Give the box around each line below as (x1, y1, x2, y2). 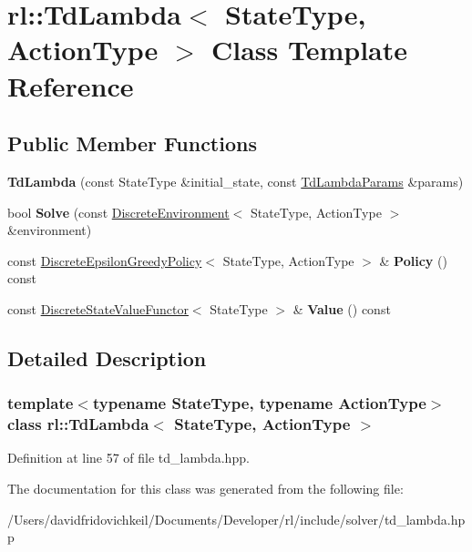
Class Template (211, 31, 408, 68)
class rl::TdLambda (7, 413, 149, 435)
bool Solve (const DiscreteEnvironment (7, 202, 230, 221)
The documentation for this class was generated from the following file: (7, 479, 404, 498)
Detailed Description (7, 343, 207, 372)
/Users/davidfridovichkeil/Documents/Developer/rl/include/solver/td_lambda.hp (7, 509, 466, 528)
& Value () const (292, 299, 391, 318)
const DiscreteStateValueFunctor (7, 299, 189, 318)
